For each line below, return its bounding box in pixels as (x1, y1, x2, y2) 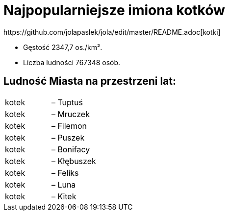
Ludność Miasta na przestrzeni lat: (3, 75, 176, 88)
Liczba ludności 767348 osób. (23, 58, 121, 67)
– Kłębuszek (51, 156, 96, 166)
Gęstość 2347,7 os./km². (23, 43, 102, 51)
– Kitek (51, 191, 76, 201)
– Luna (51, 179, 76, 190)
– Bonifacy (51, 144, 90, 154)
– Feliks (51, 167, 79, 178)
